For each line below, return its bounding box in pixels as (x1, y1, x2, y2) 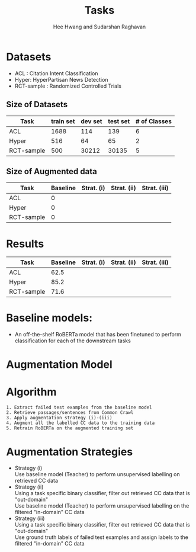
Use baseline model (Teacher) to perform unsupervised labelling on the (14, 502, 189, 509)
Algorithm (6, 385, 57, 399)
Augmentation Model (6, 358, 113, 371)
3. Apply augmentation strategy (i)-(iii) (6, 415, 113, 421)
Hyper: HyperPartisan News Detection (14, 76, 108, 83)
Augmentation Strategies (6, 445, 133, 458)
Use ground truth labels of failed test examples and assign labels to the (14, 534, 188, 541)
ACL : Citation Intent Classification (14, 69, 99, 77)
